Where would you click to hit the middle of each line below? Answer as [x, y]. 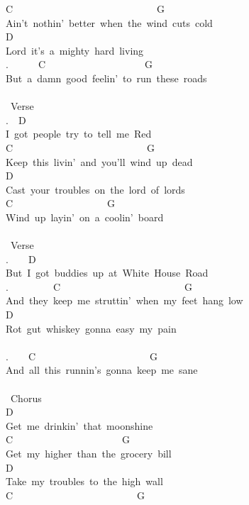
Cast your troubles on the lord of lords [95, 189]
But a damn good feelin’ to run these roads [106, 78]
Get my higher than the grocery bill [89, 453]
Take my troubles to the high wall [84, 481]
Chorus [26, 398]
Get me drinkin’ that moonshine [79, 425]
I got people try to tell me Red [79, 134]
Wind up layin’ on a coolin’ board [85, 217]
